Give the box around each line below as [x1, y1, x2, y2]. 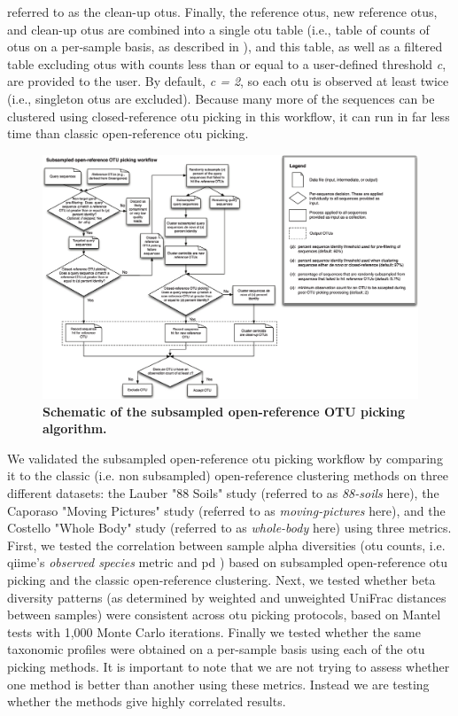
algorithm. [43, 419, 107, 438]
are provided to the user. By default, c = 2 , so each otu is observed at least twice [7, 72, 449, 90]
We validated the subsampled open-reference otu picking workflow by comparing [7, 448, 443, 467]
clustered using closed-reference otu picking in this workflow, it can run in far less [7, 106, 450, 125]
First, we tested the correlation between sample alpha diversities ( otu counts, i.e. [7, 535, 446, 554]
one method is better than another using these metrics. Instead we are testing [7, 674, 430, 693]
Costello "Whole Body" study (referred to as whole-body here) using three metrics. [7, 518, 452, 537]
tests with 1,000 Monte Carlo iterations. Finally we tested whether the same [7, 622, 421, 641]
